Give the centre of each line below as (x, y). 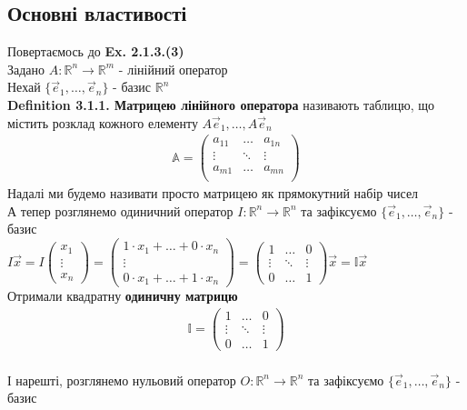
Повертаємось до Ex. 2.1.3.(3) (96, 51)
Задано (26, 69)
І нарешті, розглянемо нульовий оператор (122, 380)
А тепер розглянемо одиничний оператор (120, 210)
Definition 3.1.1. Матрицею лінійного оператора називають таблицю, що (221, 104)
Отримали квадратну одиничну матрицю (123, 296)
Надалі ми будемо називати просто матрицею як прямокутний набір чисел (213, 193)
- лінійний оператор (173, 69)
